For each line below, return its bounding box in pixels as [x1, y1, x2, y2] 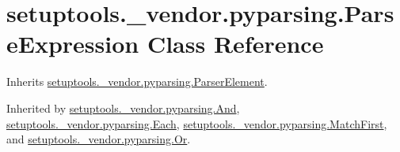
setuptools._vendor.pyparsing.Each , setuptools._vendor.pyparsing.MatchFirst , [6, 115, 387, 132]
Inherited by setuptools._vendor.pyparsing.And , [6, 99, 240, 116]
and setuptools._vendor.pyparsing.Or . [6, 131, 191, 147]
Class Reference [147, 28, 324, 60]
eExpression [6, 28, 139, 60]
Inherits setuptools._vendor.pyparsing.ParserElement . [6, 73, 268, 90]
